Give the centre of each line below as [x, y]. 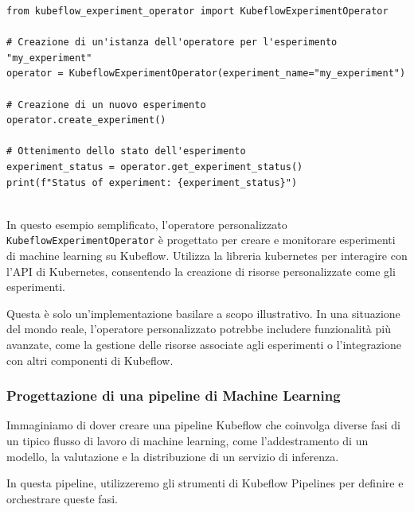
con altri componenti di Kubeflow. [90, 360]
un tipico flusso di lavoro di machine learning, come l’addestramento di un [187, 440]
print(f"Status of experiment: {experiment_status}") [152, 182]
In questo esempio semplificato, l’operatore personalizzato [147, 224]
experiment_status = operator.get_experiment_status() [155, 167]
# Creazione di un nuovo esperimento [106, 105]
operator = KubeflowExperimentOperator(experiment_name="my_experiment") [206, 74]
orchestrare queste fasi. [62, 498]
